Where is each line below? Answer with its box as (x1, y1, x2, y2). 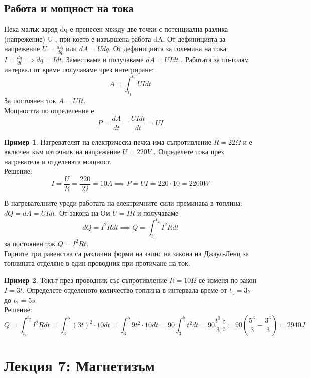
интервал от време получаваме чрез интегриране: (4, 64, 154, 75)
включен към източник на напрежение (4, 146, 120, 157)
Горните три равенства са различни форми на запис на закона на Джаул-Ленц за (4, 248, 249, 258)
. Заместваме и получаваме (62, 54, 144, 65)
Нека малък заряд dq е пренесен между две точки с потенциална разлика (4, 24, 228, 34)
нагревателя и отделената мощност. (4, 156, 112, 166)
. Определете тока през (153, 146, 224, 157)
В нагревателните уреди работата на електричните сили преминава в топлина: (4, 198, 242, 208)
